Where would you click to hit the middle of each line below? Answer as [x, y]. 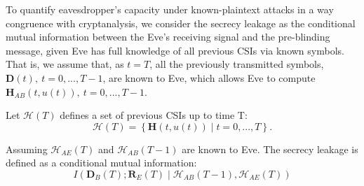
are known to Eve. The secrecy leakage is [270, 149]
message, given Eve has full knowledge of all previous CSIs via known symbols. [175, 50]
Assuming [27, 149]
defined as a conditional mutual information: [101, 163]
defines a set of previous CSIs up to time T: [154, 115]
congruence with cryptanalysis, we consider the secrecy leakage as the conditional [181, 23]
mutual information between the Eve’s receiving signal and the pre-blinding [168, 37]
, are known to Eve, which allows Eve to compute [209, 77]
